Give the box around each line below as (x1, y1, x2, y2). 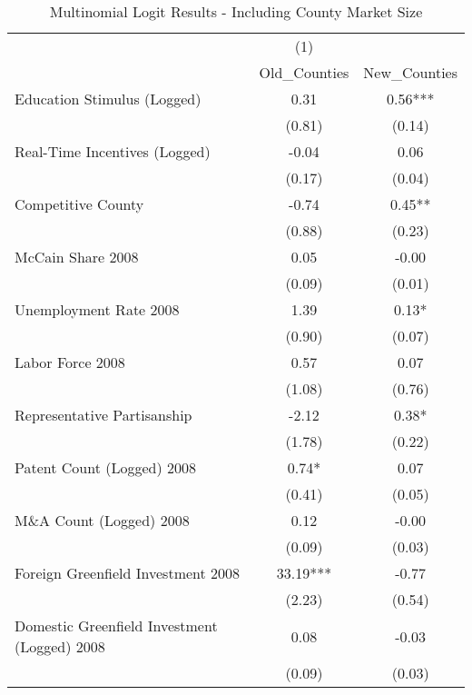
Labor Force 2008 (15, 352, 125, 372)
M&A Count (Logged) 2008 (15, 510, 190, 531)
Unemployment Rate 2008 (15, 299, 180, 320)
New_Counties (363, 62, 457, 83)
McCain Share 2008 (15, 246, 139, 267)
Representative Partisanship (15, 404, 192, 425)
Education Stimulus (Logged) (15, 88, 202, 109)
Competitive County (15, 194, 144, 214)
